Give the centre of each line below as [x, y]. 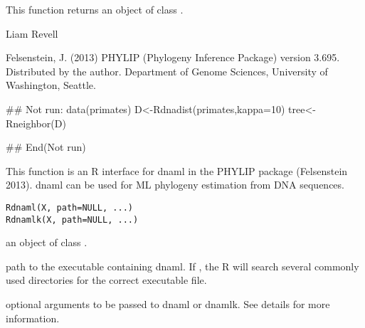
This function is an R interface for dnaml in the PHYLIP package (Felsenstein [177, 170]
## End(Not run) [46, 147]
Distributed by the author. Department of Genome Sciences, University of [167, 71]
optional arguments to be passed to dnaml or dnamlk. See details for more [168, 304]
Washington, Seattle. [51, 85]
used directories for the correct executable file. [106, 280]
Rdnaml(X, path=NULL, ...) [69, 207]
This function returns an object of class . [95, 9]
